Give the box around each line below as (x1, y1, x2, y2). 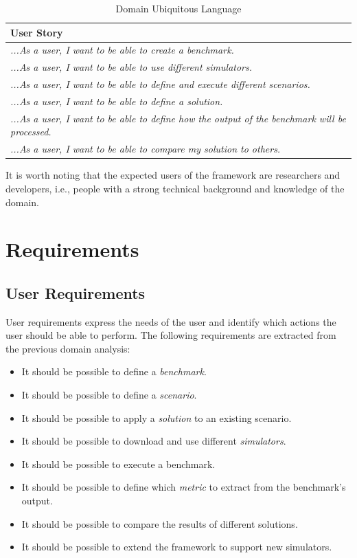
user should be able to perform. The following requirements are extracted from (5, 328, 336, 342)
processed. (10, 124, 51, 139)
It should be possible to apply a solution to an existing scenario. (21, 410, 292, 425)
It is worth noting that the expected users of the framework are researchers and (5, 168, 341, 182)
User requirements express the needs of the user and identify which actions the (5, 314, 336, 328)
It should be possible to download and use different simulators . (21, 434, 286, 448)
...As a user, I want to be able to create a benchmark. (10, 43, 234, 57)
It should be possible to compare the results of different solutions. (21, 516, 298, 531)
